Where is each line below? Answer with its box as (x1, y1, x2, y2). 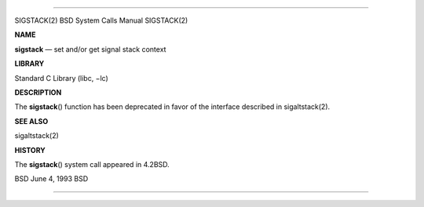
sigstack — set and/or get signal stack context (14, 44, 166, 54)
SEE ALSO (14, 116, 49, 125)
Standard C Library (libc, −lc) (14, 73, 109, 82)
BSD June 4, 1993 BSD (14, 174, 89, 183)
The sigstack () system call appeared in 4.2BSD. (14, 159, 170, 169)
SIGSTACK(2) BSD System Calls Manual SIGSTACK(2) (14, 16, 188, 25)
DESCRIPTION (14, 87, 62, 97)
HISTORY (14, 145, 46, 154)
